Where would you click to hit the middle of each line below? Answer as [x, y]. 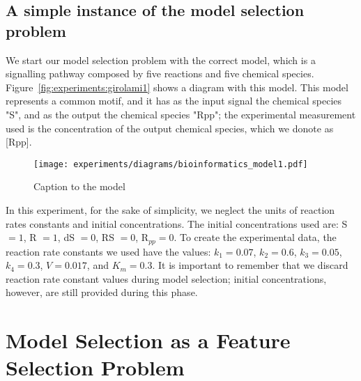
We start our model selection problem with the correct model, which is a [161, 60]
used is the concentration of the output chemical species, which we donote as [170, 128]
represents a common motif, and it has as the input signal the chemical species [174, 101]
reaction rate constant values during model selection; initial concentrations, [166, 278]
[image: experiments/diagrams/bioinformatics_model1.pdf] [171, 164]
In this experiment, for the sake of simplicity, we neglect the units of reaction [170, 210]
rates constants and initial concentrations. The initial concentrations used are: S [177, 223]
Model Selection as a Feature [148, 340]
